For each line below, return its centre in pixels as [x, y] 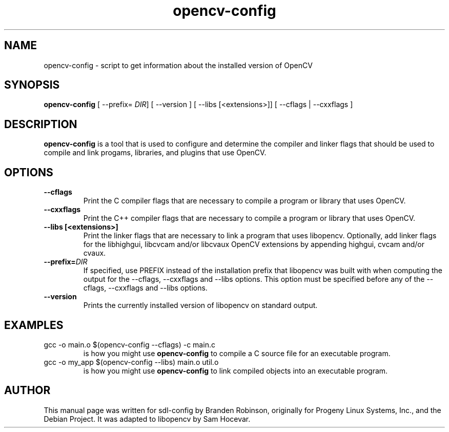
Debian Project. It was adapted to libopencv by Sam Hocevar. [147, 419]
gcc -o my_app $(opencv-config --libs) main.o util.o [131, 362]
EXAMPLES [34, 325]
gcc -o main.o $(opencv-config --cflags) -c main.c [129, 344]
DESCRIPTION [41, 124]
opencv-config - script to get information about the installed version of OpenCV [178, 65]
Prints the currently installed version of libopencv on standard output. [200, 305]
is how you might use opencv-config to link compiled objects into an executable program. [236, 371]
